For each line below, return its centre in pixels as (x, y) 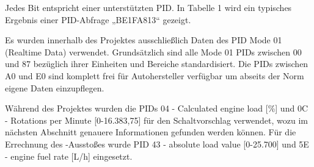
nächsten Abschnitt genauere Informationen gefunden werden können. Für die (151, 132)
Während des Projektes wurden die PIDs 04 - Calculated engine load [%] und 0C (156, 108)
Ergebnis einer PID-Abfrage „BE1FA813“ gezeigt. (98, 19)
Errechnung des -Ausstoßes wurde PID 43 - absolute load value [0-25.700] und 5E (157, 144)
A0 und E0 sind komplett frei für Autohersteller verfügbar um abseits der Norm (155, 75)
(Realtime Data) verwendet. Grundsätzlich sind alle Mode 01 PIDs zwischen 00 (153, 52)
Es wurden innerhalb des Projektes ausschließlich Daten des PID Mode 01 (144, 40)
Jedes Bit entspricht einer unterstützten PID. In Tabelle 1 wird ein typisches (148, 7)
